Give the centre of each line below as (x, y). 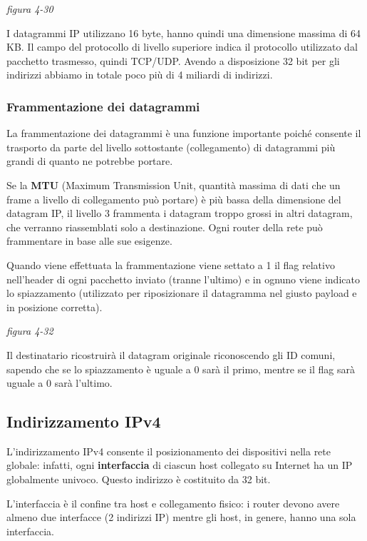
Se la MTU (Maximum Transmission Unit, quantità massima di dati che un (174, 184)
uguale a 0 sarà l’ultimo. (60, 383)
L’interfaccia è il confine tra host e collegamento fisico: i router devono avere (173, 503)
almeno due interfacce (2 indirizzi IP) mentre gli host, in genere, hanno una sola (181, 517)
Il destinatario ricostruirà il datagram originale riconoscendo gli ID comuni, (171, 354)
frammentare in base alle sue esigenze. (89, 241)
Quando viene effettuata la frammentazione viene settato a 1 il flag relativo (171, 264)
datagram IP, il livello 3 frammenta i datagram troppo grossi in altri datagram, (180, 213)
